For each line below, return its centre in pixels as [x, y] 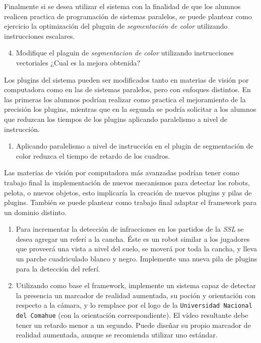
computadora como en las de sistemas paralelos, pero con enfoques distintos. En [127, 89]
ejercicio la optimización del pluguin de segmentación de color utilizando [116, 26]
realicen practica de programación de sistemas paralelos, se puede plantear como [128, 16]
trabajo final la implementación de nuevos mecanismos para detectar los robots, [127, 182]
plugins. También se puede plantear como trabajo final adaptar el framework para [130, 202]
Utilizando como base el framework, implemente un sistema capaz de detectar [136, 285]
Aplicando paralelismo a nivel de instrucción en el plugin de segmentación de [135, 146]
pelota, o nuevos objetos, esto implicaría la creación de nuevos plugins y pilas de [128, 192]
